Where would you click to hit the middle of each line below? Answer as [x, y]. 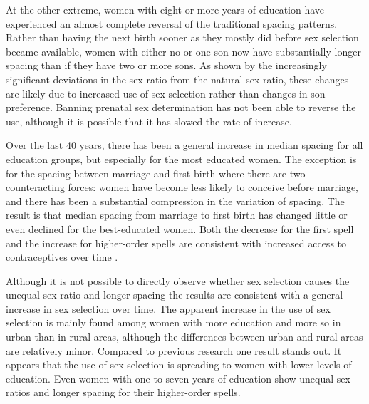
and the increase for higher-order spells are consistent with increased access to [176, 243]
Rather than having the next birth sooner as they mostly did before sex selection [182, 37]
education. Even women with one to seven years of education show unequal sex [178, 378]
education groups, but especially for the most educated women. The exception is [181, 159]
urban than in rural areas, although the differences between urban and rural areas [184, 337]
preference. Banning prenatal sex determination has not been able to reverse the [181, 107]
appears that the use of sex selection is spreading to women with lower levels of [179, 364]
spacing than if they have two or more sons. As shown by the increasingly [166, 65]
